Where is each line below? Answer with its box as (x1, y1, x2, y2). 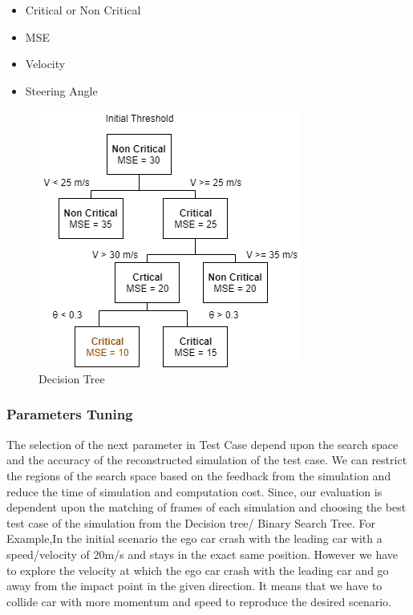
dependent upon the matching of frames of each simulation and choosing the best (6, 499, 407, 516)
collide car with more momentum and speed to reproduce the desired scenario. (6, 593, 391, 609)
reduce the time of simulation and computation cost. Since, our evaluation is (6, 483, 383, 500)
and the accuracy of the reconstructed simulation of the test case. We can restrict (6, 451, 407, 468)
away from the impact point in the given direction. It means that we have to (6, 577, 383, 594)
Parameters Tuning (6, 404, 133, 424)
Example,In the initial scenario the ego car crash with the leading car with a (6, 530, 383, 547)
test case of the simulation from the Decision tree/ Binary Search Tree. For (6, 514, 375, 531)
